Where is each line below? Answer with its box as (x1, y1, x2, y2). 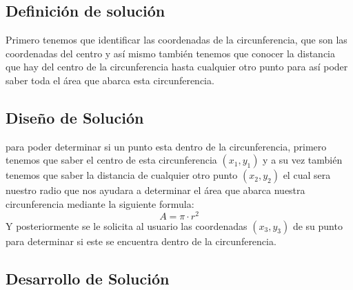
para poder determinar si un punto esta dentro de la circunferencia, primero (6, 139, 327, 153)
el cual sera (283, 168, 331, 182)
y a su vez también (263, 153, 343, 167)
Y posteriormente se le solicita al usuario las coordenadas (6, 218, 248, 233)
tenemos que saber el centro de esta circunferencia (6, 153, 217, 167)
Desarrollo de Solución (6, 267, 170, 289)
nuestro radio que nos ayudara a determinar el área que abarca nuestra (6, 183, 305, 197)
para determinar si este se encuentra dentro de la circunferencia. (6, 233, 276, 248)
